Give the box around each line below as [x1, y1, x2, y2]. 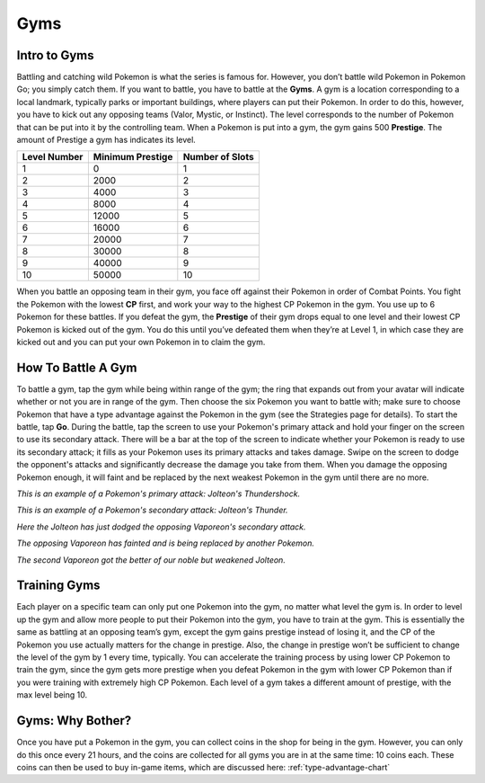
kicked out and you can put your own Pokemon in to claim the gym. [16, 336, 266, 347]
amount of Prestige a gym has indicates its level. [16, 135, 197, 146]
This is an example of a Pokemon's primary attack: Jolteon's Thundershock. [16, 488, 301, 499]
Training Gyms [16, 578, 101, 593]
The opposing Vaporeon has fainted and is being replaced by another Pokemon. [16, 538, 314, 548]
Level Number [22, 151, 84, 164]
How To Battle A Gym [16, 360, 138, 375]
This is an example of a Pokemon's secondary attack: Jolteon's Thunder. [16, 504, 288, 516]
